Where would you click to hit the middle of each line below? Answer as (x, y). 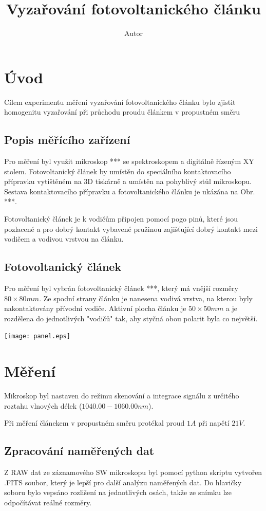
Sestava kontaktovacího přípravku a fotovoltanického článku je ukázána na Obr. (130, 191)
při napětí (214, 423)
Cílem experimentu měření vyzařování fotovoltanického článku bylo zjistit (120, 102)
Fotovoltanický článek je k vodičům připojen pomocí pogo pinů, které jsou (121, 219)
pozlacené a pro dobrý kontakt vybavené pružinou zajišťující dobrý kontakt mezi (131, 229)
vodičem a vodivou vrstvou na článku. (64, 239)
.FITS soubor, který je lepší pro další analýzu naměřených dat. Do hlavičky (123, 482)
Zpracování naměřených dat (79, 451)
